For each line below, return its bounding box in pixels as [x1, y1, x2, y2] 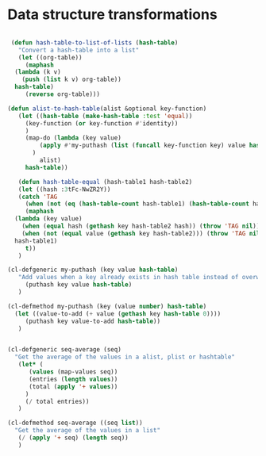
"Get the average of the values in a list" [14, 427, 160, 435]
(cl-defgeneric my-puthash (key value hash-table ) [7, 266, 179, 274]
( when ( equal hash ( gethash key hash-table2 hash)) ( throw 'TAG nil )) [21, 222, 260, 231]
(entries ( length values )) [28, 375, 118, 383]
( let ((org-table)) [17, 53, 83, 61]
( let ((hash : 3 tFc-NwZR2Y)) [17, 185, 111, 194]
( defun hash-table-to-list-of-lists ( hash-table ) [10, 38, 179, 47]
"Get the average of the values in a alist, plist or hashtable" [14, 353, 236, 362]
